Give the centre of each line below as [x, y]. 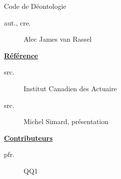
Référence [21, 55]
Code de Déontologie [35, 6]
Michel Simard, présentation [66, 121]
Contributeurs [29, 138]
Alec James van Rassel [58, 39]
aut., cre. [17, 22]
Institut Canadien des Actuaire [70, 88]
